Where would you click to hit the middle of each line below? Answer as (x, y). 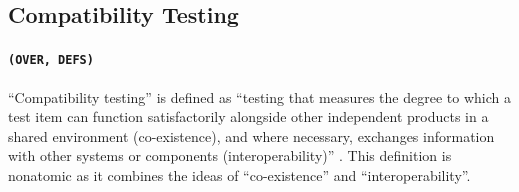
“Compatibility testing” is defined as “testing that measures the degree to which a (259, 96)
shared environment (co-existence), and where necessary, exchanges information (251, 135)
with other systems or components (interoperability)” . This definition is (230, 155)
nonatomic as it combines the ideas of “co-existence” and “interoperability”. (239, 175)
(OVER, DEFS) (51, 60)
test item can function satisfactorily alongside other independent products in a (248, 116)
